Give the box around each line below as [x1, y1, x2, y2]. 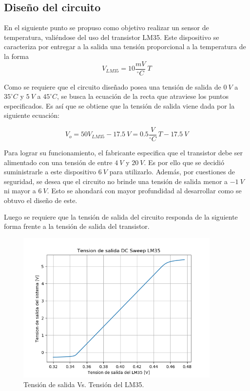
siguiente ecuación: [4, 110, 60, 120]
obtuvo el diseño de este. [4, 195, 77, 205]
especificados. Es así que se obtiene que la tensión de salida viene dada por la [4, 100, 235, 111]
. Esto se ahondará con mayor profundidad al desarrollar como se [47, 186, 242, 196]
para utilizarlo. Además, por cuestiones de [109, 167, 235, 177]
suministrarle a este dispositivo [4, 167, 96, 177]
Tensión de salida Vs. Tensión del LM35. [23, 379, 144, 389]
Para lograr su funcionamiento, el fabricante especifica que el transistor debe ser [4, 148, 243, 158]
